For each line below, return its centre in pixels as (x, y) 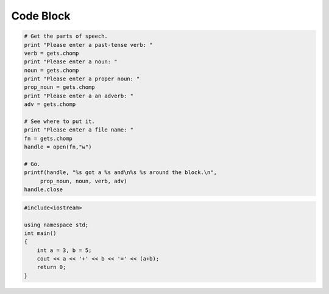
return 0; (51, 267)
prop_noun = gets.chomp (60, 87)
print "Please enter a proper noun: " (82, 79)
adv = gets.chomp (50, 104)
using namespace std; (56, 225)
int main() (40, 233)
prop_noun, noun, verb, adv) (83, 181)
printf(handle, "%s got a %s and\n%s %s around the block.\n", (121, 173)
